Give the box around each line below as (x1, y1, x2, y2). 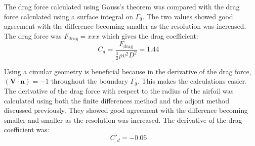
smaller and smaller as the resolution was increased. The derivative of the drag (4, 114, 242, 125)
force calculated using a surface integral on (4, 11, 133, 21)
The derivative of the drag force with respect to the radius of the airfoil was (4, 86, 234, 96)
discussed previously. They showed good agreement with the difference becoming (4, 105, 248, 115)
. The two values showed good (142, 11, 233, 21)
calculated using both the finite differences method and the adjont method (4, 95, 229, 105)
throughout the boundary (51, 76, 128, 86)
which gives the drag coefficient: (102, 30, 198, 41)
